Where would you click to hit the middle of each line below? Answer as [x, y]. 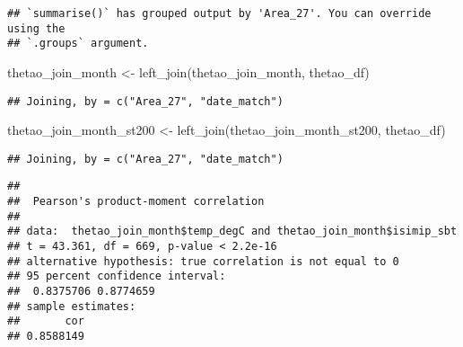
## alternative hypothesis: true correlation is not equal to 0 [203, 261]
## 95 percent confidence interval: [117, 276]
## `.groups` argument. [78, 44]
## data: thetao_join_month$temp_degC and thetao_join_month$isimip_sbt [232, 231]
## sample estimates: [72, 306]
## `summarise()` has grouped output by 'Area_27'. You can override [219, 13]
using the [36, 28]
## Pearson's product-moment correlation [136, 202]
